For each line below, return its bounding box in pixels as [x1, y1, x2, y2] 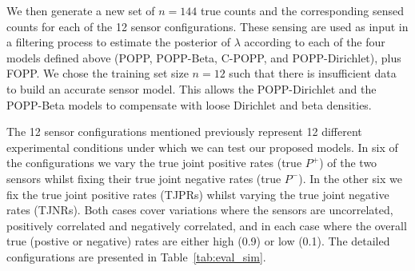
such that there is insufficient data [229, 65, 397, 82]
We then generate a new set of [6, 2, 155, 18]
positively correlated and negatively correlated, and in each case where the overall [6, 217, 407, 233]
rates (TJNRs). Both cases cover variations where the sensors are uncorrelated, [6, 201, 393, 218]
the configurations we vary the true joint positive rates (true [6, 154, 302, 171]
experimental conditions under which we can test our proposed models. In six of [6, 138, 398, 155]
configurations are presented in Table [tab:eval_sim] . [6, 248, 266, 265]
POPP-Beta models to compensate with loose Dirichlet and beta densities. [6, 96, 372, 113]
